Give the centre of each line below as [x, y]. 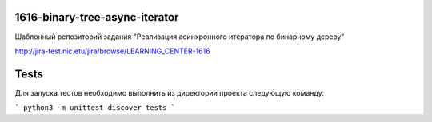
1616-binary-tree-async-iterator [97, 17]
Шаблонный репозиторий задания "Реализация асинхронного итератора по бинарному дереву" [180, 37]
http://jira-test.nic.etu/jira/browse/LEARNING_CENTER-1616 [113, 51]
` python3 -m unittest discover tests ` [95, 108]
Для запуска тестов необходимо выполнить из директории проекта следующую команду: [170, 92]
